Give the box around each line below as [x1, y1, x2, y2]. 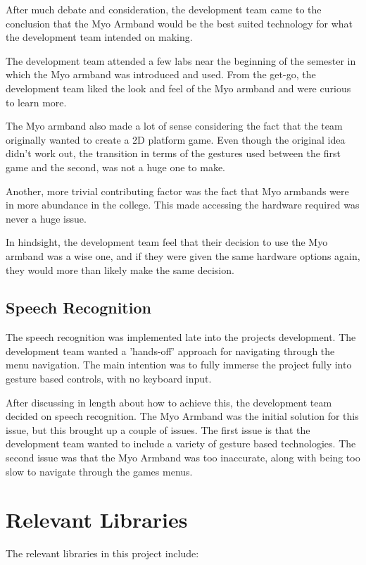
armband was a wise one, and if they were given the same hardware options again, [6, 248, 360, 263]
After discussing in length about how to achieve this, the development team [6, 395, 332, 409]
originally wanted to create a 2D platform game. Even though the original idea [6, 132, 346, 147]
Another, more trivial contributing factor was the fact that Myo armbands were [6, 183, 349, 198]
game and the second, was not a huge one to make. [6, 159, 225, 174]
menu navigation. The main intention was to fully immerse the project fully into [6, 357, 352, 372]
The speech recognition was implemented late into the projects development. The [6, 330, 356, 344]
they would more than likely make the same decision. [6, 262, 234, 277]
